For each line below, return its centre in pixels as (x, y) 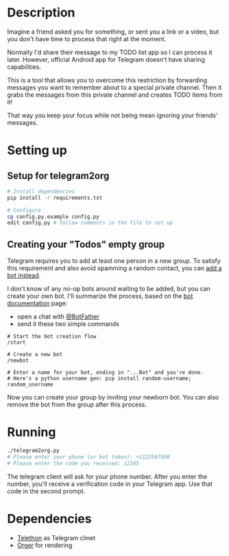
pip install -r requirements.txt (55, 198)
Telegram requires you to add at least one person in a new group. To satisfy (114, 261)
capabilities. (24, 67)
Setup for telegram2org (58, 175)
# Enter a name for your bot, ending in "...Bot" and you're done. (106, 373)
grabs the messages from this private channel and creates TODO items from (115, 95)
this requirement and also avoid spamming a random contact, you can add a (114, 268)
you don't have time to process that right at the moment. (87, 38)
